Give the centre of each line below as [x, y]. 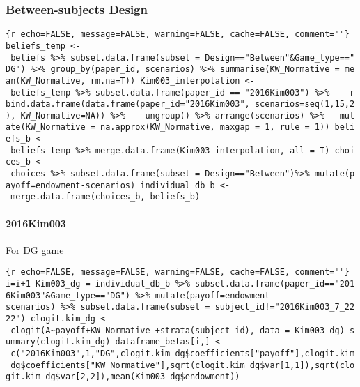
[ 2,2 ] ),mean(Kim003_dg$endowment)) [158, 377]
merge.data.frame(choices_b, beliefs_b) [105, 197]
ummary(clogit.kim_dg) [58, 342]
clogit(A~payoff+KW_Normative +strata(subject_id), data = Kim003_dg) [178, 330]
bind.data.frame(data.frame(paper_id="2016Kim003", [128, 104]
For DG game [35, 249]
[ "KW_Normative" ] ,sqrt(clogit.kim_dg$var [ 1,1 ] [195, 365]
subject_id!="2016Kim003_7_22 [285, 307]
